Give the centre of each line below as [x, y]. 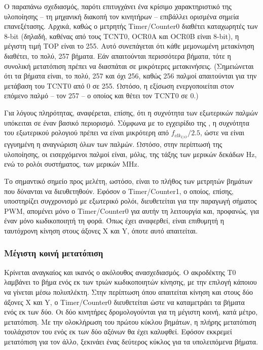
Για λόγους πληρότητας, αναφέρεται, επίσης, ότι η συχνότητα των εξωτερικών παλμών [131, 112]
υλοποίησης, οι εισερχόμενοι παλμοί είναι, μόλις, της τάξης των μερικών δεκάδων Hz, [130, 154]
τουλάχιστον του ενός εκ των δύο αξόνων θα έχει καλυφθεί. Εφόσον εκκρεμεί [118, 332]
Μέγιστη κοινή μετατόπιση [54, 253]
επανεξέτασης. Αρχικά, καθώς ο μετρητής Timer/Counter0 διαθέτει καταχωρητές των [131, 26]
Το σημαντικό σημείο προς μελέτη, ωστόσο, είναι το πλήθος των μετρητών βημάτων [128, 181]
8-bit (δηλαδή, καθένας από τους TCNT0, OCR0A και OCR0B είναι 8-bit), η [122, 36]
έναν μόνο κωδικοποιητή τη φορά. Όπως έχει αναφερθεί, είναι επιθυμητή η [114, 221]
